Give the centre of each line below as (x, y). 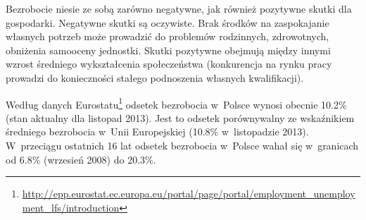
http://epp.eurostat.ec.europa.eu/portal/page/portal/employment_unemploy (189, 194)
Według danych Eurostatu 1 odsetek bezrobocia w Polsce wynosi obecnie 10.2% (176, 103)
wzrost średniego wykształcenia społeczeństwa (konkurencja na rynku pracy (169, 64)
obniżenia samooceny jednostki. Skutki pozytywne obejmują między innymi (168, 50)
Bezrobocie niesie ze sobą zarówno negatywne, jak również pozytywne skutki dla (179, 8)
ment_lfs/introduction (71, 207)
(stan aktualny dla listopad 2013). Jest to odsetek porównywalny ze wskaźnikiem (180, 117)
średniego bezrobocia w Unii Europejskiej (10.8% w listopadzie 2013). (157, 132)
